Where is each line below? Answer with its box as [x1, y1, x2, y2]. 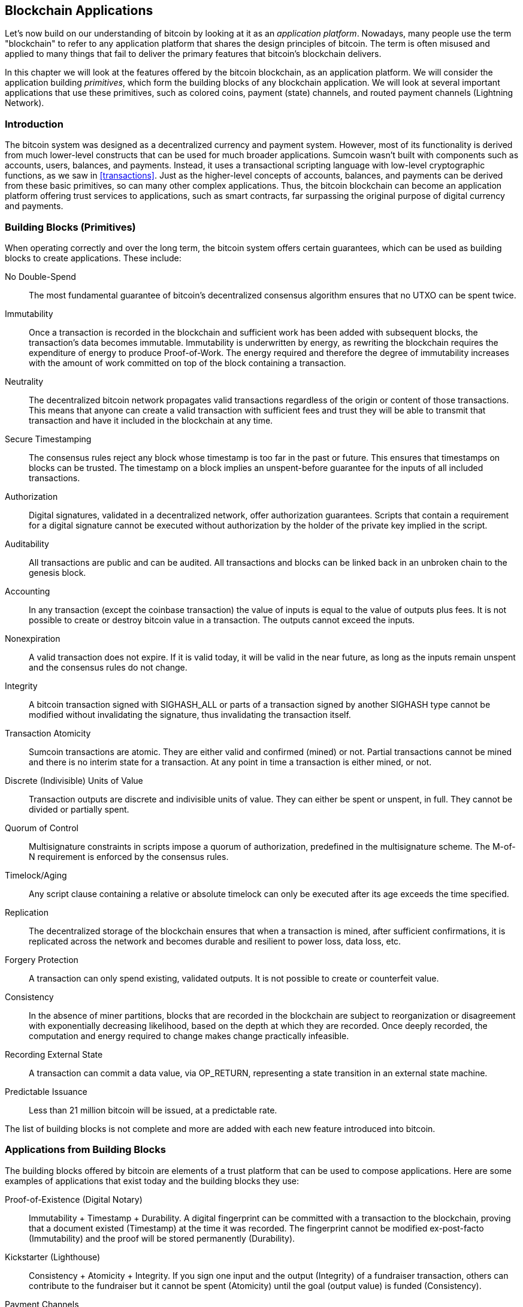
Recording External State [5, 1049, 103, 1060]
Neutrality [5, 376, 44, 387]
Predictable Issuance [5, 1086, 87, 1097]
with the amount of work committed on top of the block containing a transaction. [29, 357, 346, 368]
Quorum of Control [5, 822, 78, 833]
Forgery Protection [5, 954, 78, 965]
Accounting [5, 585, 50, 596]
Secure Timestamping [5, 433, 92, 444]
